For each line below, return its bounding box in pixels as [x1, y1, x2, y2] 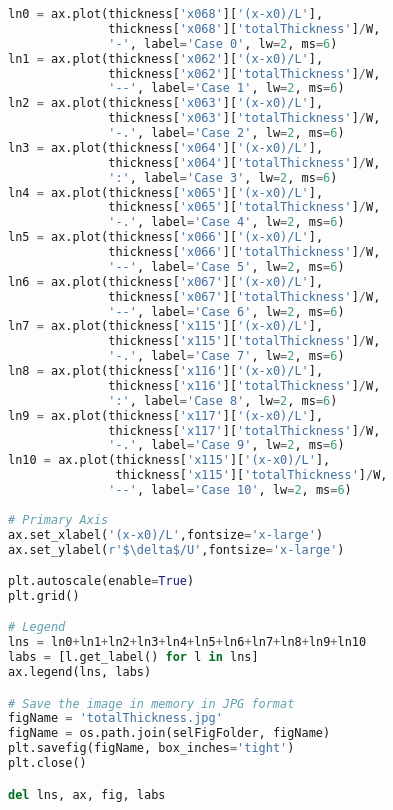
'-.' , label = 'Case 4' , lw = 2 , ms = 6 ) [108, 215, 345, 230]
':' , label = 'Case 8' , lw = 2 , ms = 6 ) [108, 393, 338, 408]
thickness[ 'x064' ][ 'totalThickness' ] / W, [108, 155, 381, 170]
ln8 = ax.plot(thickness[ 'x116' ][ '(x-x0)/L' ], [8, 364, 324, 378]
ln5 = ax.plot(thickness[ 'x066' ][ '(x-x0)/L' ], [8, 230, 324, 245]
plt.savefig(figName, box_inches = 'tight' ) [8, 741, 295, 756]
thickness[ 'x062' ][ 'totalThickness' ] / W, [108, 66, 381, 81]
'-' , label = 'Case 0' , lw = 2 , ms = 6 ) [108, 36, 338, 51]
